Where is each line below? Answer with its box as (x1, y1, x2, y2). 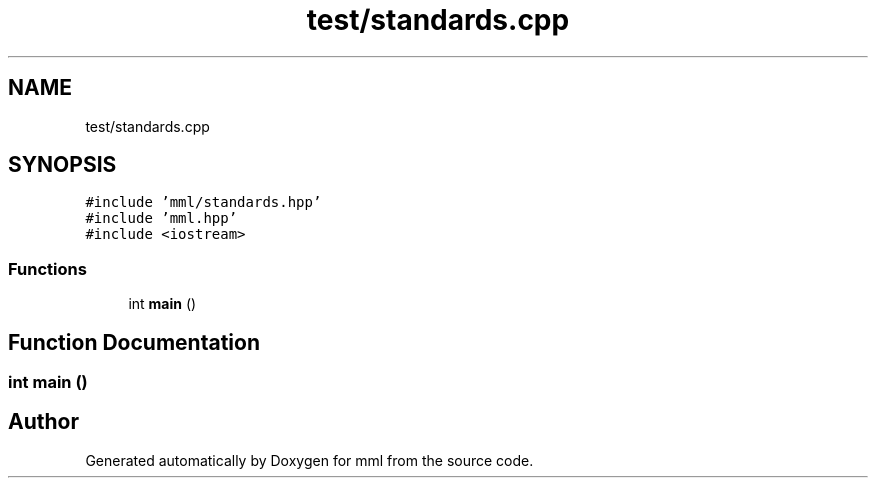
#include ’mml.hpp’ (85, 210, 238, 227)
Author (8, 409, 79, 435)
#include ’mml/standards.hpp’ (85, 194, 322, 211)
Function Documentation (8, 329, 260, 355)
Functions (8, 258, 87, 279)
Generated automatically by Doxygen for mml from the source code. (85, 451, 534, 469)
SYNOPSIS (8, 152, 117, 178)
